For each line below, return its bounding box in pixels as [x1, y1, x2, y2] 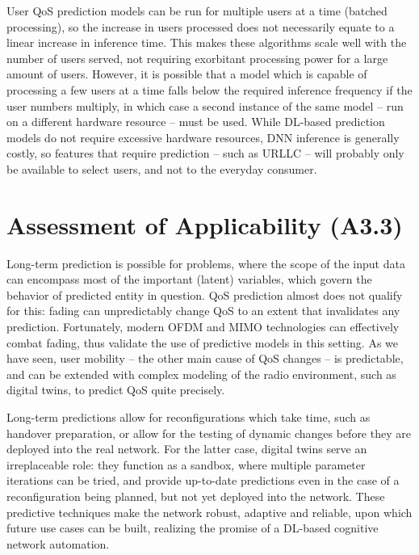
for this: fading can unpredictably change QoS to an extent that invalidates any [6, 302, 400, 319]
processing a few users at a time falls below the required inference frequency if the [6, 81, 413, 98]
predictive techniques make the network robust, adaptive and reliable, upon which [6, 503, 413, 520]
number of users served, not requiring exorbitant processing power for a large [6, 49, 388, 66]
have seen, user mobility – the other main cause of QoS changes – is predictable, [6, 350, 404, 367]
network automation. [6, 535, 110, 552]
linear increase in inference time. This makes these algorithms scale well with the [6, 34, 407, 51]
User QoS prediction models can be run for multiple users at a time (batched [6, 2, 388, 19]
